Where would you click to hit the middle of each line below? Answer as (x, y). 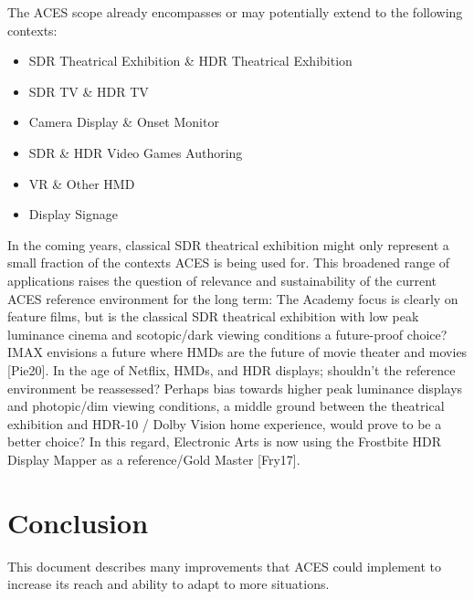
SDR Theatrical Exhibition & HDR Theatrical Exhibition (190, 61)
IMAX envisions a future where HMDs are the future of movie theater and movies (237, 352)
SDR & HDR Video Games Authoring (136, 152)
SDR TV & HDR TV (89, 91)
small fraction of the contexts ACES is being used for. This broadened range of (229, 263)
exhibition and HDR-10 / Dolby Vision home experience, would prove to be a (225, 423)
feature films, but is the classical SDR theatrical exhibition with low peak (213, 316)
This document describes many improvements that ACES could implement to (224, 566)
